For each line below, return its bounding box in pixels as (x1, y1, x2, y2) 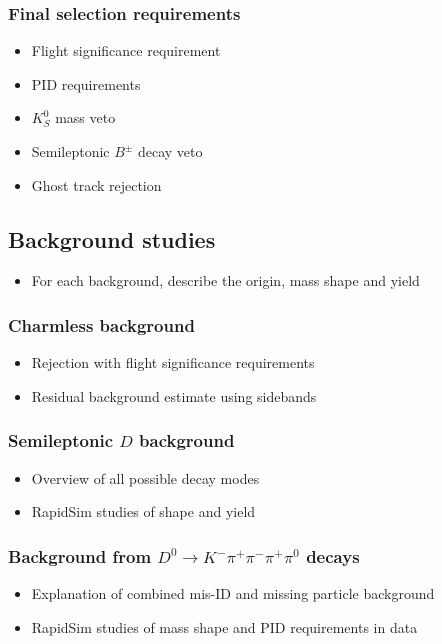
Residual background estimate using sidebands (31, 385, 317, 406)
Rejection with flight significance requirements (31, 352, 315, 373)
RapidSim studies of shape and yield (31, 501, 256, 522)
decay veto (137, 141, 203, 161)
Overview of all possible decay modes (31, 467, 260, 488)
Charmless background (8, 312, 195, 337)
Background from (8, 543, 152, 568)
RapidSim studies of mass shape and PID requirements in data (31, 616, 418, 637)
